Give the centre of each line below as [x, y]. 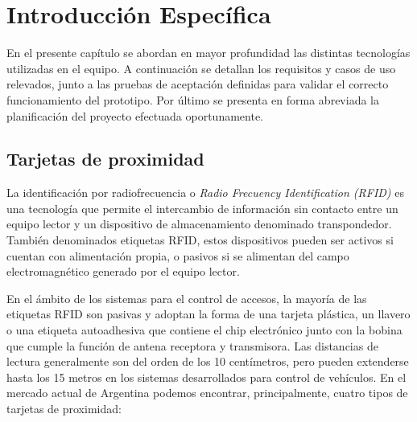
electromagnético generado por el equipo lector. [123, 271]
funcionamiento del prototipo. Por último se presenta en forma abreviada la [193, 99]
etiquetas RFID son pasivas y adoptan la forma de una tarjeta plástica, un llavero [208, 314]
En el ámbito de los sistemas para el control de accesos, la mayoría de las [187, 298]
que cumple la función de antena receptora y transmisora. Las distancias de [192, 345]
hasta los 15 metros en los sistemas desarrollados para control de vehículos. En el [206, 377]
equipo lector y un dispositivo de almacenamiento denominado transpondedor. [199, 224]
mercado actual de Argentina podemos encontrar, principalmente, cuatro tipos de [207, 393]
